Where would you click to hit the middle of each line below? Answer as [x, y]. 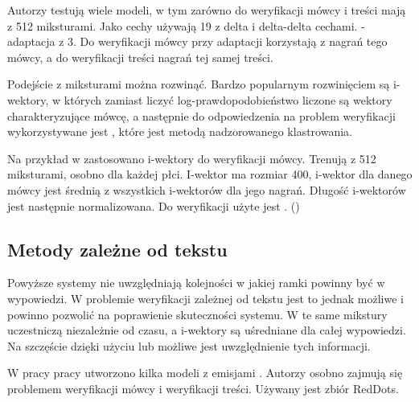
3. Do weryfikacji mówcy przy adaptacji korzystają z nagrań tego [228, 41]
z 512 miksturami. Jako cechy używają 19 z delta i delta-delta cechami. [183, 25]
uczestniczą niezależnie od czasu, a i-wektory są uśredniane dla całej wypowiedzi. [207, 330]
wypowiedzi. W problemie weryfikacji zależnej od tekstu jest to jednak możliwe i [205, 298]
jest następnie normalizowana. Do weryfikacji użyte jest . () [154, 205]
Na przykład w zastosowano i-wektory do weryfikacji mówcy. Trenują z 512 [192, 158]
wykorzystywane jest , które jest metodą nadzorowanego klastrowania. [180, 131]
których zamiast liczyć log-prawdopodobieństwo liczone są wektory [228, 99]
